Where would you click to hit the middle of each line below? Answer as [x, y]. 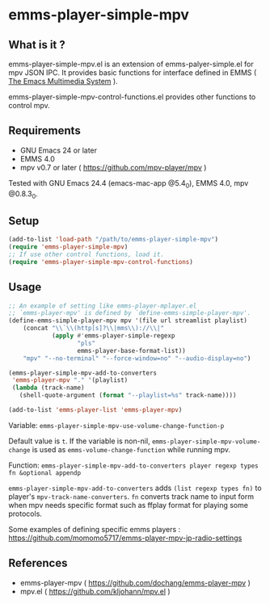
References [38, 563]
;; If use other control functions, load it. [86, 254]
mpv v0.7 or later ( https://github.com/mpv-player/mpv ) [113, 167]
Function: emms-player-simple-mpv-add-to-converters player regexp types [133, 465]
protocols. [25, 514]
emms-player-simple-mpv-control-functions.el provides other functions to [132, 97]
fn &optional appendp [45, 473]
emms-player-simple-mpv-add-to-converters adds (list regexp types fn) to [135, 488]
